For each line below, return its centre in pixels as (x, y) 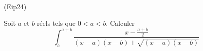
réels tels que (56, 23)
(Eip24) (15, 6)
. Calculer (120, 23)
